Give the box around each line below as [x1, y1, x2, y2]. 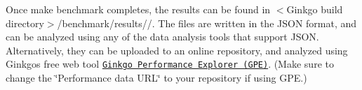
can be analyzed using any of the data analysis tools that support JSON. [6, 29, 319, 44]
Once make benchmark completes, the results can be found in [6, 2, 271, 16]
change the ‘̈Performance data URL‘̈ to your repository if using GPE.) [6, 70, 307, 85]
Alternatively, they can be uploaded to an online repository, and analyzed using [6, 43, 348, 57]
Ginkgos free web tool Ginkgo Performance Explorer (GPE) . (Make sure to [6, 57, 334, 71]
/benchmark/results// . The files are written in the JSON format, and [57, 15, 357, 30]
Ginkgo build [286, 2, 343, 16]
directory [6, 15, 44, 30]
